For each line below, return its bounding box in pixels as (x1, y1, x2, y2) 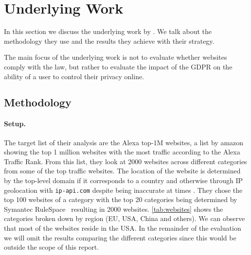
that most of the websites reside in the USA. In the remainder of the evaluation (4, 223, 241, 233)
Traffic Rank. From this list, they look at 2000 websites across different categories (4, 156, 247, 166)
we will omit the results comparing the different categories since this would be (4, 232, 236, 242)
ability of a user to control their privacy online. (4, 71, 144, 81)
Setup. (4, 119, 26, 129)
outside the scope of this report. (4, 242, 99, 252)
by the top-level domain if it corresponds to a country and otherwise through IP (4, 175, 243, 186)
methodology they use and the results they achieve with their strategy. (4, 35, 215, 46)
